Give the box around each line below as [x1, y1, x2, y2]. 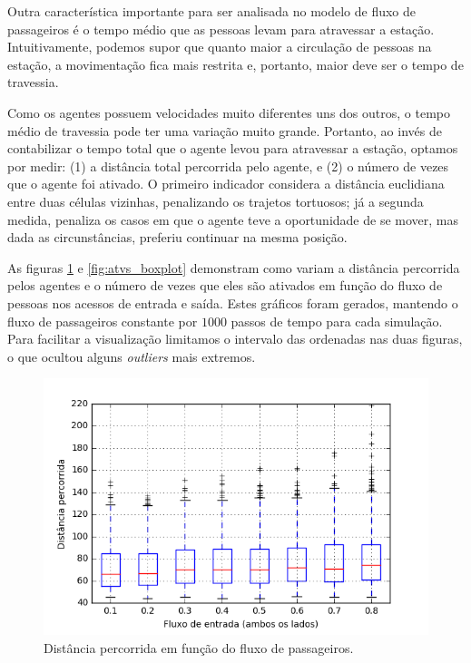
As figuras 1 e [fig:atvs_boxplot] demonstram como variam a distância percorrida [7, 258, 460, 277]
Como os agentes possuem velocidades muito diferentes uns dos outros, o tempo [7, 102, 450, 122]
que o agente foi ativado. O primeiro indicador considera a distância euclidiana [7, 174, 445, 193]
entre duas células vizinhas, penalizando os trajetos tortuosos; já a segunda [7, 191, 424, 210]
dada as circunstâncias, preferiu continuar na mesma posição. [7, 228, 348, 247]
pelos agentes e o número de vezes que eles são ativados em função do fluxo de [7, 276, 443, 295]
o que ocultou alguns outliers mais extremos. [7, 346, 256, 366]
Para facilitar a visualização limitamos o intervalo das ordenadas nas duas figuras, [7, 329, 463, 348]
